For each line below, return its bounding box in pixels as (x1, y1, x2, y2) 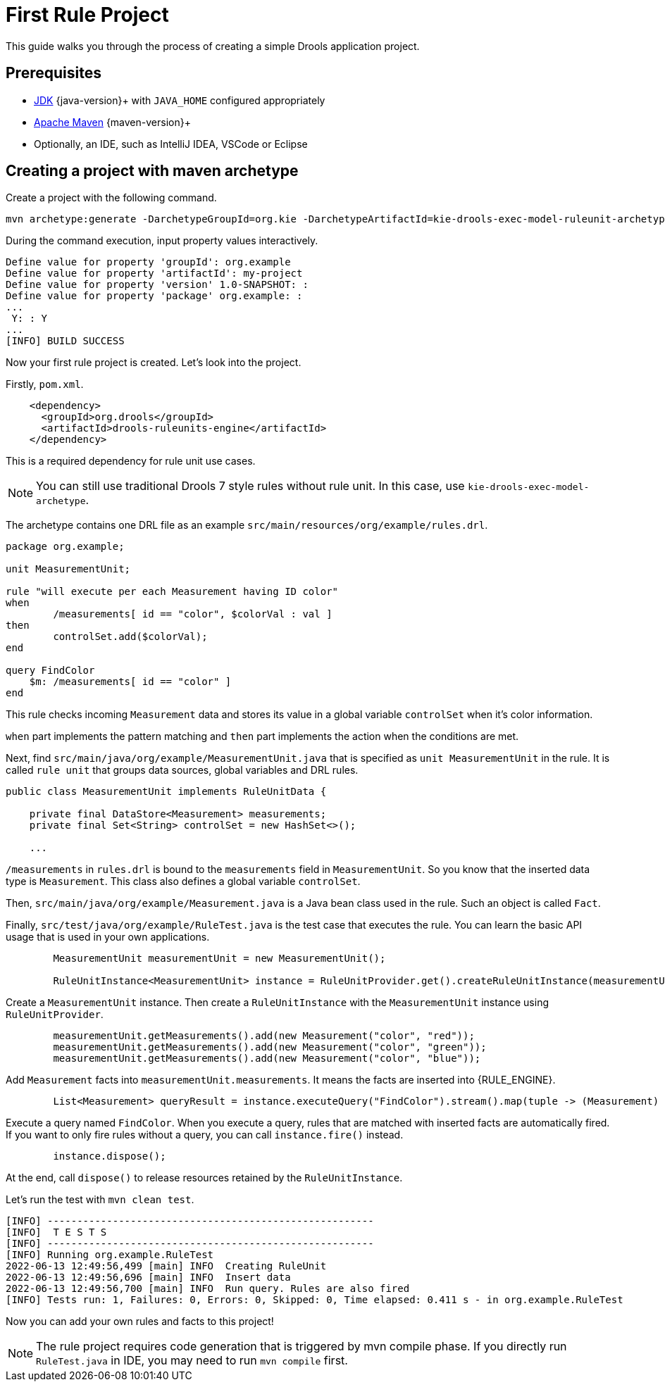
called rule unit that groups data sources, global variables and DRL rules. (6, 764, 359, 777)
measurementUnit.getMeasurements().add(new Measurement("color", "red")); (53, 1030, 475, 1042)
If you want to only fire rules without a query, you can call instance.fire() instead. (6, 1129, 404, 1141)
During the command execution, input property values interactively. (6, 234, 318, 247)
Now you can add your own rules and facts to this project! (6, 1315, 274, 1328)
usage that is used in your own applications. (6, 931, 210, 943)
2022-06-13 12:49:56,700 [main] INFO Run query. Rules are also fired (6, 1283, 410, 1295)
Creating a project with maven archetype (6, 162, 299, 180)
